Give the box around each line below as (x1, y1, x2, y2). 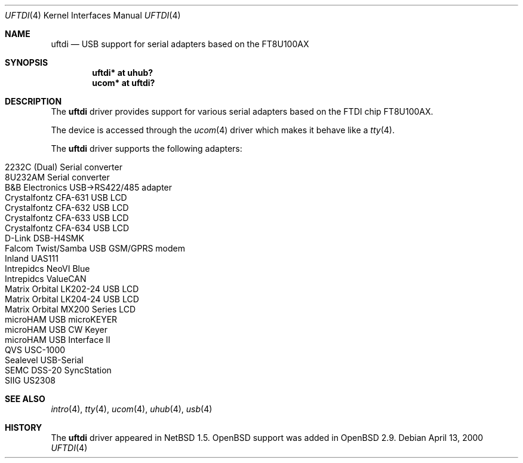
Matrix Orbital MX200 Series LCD (5, 304, 136, 314)
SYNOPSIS (5, 57, 48, 68)
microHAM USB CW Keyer (5, 324, 107, 335)
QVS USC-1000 (5, 345, 66, 355)
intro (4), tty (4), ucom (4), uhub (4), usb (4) (51, 404, 213, 414)
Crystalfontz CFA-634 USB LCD (5, 223, 130, 233)
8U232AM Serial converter (5, 172, 110, 182)
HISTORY (5, 422, 42, 433)
